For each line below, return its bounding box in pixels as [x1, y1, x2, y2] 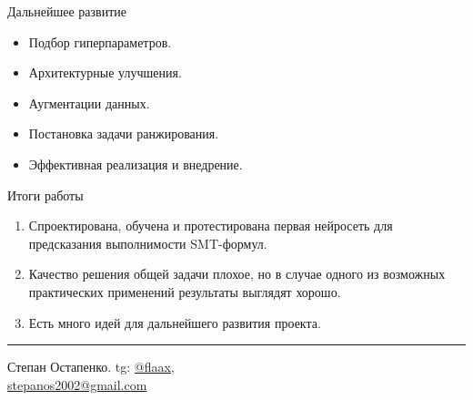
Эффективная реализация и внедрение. [28, 154, 243, 173]
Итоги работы [7, 185, 84, 204]
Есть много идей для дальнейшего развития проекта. [28, 313, 321, 332]
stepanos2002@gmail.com [7, 374, 147, 394]
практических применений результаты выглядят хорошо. [28, 282, 341, 301]
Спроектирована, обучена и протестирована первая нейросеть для [28, 216, 393, 235]
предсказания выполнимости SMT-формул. [28, 233, 267, 252]
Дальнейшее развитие [7, 2, 126, 20]
